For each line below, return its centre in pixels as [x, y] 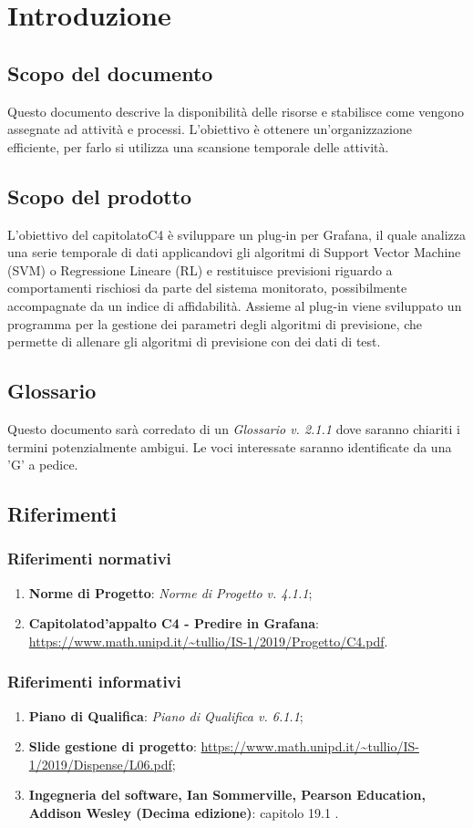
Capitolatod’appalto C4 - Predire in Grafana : [174, 623]
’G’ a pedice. [43, 465]
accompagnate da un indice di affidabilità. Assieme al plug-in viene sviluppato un [235, 305]
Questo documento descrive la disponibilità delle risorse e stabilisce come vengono [236, 111]
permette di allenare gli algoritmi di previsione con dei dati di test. [194, 342]
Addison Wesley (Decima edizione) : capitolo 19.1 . [184, 813]
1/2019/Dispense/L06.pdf [100, 764]
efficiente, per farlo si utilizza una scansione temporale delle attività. [198, 146]
